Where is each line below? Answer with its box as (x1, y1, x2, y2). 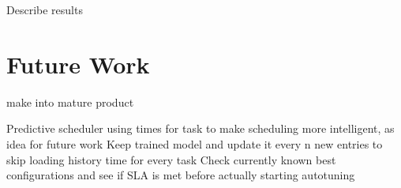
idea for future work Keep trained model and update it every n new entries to (6, 135, 383, 152)
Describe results (6, 2, 83, 17)
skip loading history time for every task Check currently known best (6, 151, 336, 167)
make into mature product (6, 93, 134, 110)
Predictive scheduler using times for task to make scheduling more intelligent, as (6, 120, 395, 137)
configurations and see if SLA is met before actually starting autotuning (6, 167, 355, 183)
